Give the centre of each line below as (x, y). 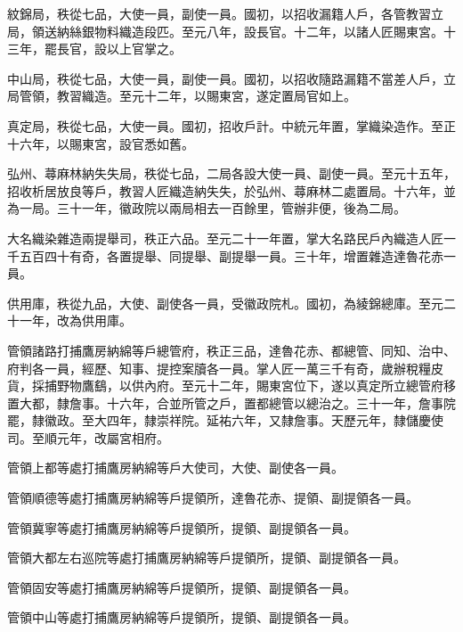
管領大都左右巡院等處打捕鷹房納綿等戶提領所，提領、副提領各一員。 (207, 558)
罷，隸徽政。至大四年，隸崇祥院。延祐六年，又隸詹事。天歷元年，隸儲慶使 (225, 420)
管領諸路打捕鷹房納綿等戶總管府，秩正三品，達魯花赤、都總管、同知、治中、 (231, 350)
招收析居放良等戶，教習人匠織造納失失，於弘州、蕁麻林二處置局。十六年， (225, 190)
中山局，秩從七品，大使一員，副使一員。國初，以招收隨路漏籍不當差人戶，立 (231, 78)
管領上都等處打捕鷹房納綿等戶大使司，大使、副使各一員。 (175, 468)
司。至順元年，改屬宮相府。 (88, 437)
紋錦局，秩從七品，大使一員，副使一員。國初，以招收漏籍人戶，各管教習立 (225, 13)
